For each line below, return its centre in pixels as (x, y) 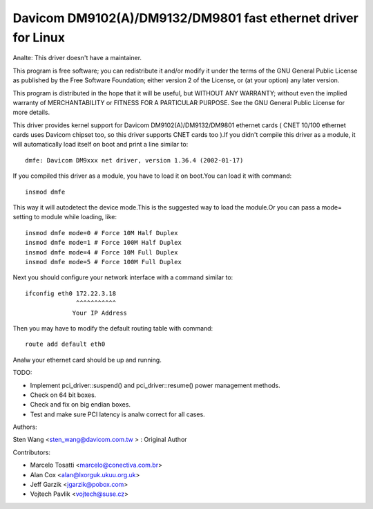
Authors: (25, 427)
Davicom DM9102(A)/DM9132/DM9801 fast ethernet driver (185, 18)
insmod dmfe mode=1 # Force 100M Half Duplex (104, 243)
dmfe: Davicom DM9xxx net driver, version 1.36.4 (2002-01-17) (134, 160)
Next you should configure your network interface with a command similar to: (123, 277)
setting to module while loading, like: (65, 217)
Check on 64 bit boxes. (63, 395)
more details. (31, 112)
